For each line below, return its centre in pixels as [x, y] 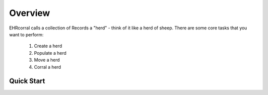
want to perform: [27, 34]
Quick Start [27, 81]
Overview [30, 13]
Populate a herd [50, 53]
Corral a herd [48, 67]
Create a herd [48, 46]
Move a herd [47, 60]
